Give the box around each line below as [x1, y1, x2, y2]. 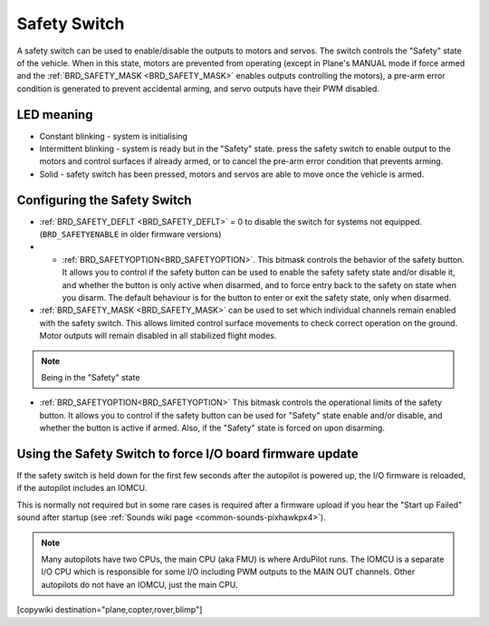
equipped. [384, 216, 423, 226]
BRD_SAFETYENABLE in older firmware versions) [42, 229, 222, 240]
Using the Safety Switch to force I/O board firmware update [16, 446, 360, 461]
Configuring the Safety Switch [16, 192, 192, 207]
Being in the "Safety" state [41, 372, 140, 382]
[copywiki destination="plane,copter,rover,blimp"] [16, 604, 203, 615]
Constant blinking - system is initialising [39, 130, 187, 141]
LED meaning [16, 107, 93, 122]
